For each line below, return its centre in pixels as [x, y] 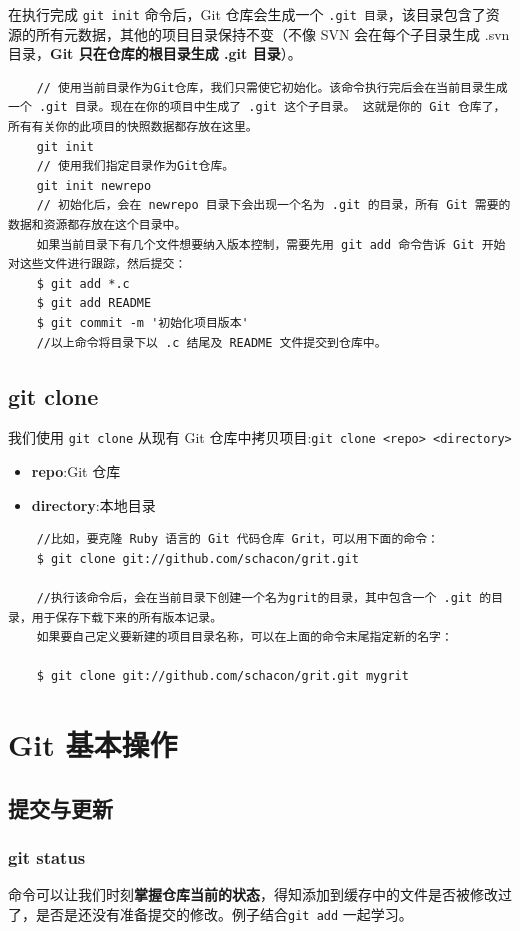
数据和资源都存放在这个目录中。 [97, 225]
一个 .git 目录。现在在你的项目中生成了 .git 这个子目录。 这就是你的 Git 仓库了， [257, 107]
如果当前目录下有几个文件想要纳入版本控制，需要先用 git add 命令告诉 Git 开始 [271, 244]
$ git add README [94, 303]
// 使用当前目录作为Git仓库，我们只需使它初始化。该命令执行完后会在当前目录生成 [272, 87]
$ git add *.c [83, 283]
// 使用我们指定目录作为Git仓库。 [135, 166]
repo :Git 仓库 [76, 471]
